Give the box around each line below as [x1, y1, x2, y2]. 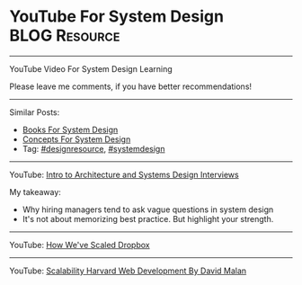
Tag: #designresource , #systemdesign [22, 143, 165, 154]
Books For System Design [22, 124, 119, 135]
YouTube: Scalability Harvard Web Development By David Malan [9, 265, 247, 276]
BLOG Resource [9, 25, 120, 46]
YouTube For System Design [9, 6, 225, 27]
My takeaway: [9, 186, 61, 197]
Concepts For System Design [22, 133, 131, 145]
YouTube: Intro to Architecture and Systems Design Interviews [9, 169, 240, 180]
